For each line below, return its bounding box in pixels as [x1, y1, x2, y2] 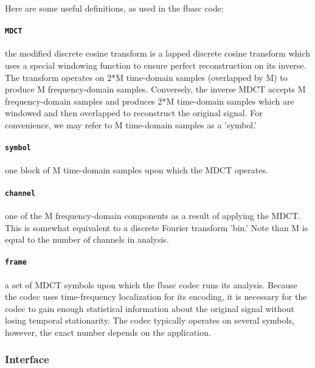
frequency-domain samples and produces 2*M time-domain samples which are [5, 94, 294, 107]
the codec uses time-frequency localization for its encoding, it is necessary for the [5, 290, 307, 303]
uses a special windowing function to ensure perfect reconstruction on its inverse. [5, 59, 306, 72]
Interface [5, 352, 49, 367]
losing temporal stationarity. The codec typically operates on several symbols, [5, 314, 294, 327]
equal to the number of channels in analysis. [5, 233, 169, 246]
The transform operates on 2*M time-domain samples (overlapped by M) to [5, 71, 288, 83]
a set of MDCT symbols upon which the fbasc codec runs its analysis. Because [5, 278, 297, 291]
